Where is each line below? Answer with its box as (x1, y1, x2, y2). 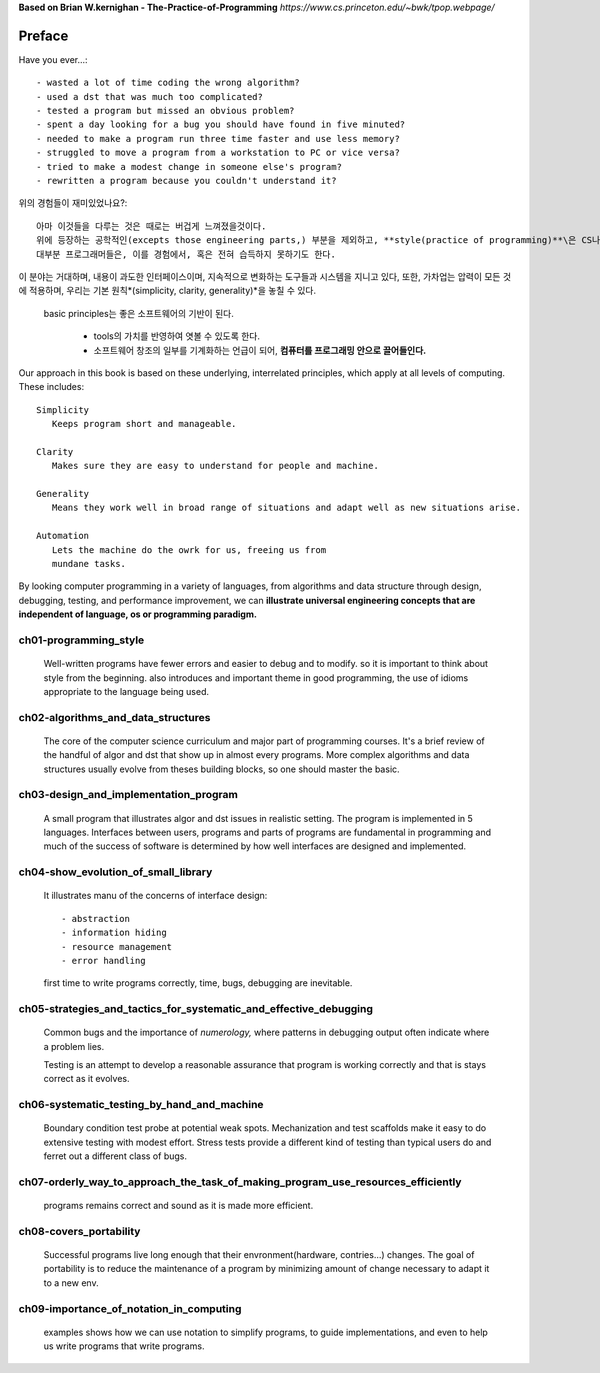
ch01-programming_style (18, 633, 145, 647)
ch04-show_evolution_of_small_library (18, 865, 213, 879)
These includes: (18, 381, 85, 393)
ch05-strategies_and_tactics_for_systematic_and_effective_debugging (18, 1002, 374, 1016)
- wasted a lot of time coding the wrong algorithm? (36, 77, 300, 89)
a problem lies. (43, 1040, 105, 1052)
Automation (36, 530, 90, 542)
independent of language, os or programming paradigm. (18, 608, 257, 620)
